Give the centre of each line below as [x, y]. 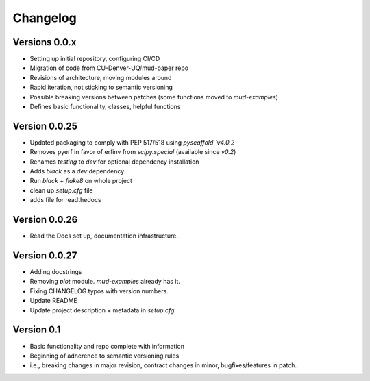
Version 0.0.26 [45, 220]
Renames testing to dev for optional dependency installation [114, 162]
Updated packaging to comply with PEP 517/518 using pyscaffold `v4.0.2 [132, 142]
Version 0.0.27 [45, 255]
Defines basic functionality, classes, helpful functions [105, 107]
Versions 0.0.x [45, 42]
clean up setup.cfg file [61, 190]
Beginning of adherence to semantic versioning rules [104, 356]
